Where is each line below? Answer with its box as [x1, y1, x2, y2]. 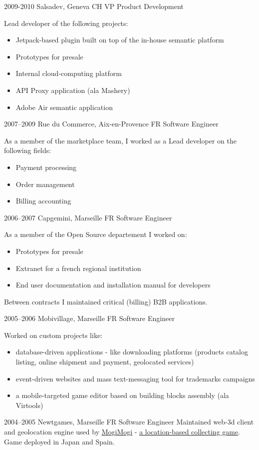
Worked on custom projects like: [4, 329, 103, 340]
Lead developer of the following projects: [4, 17, 128, 28]
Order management [15, 178, 75, 189]
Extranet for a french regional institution [15, 262, 141, 273]
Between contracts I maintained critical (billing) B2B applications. [4, 296, 208, 306]
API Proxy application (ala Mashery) [15, 84, 130, 95]
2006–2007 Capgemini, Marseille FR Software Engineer [4, 212, 172, 222]
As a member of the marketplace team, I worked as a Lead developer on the [4, 135, 237, 145]
